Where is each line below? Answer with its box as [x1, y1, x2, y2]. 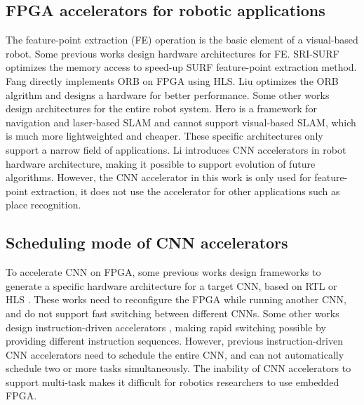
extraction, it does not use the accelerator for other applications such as [31, 183, 340, 198]
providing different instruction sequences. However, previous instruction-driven [6, 333, 343, 348]
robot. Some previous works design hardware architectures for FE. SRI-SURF [6, 46, 339, 60]
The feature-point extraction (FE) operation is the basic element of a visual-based [6, 32, 358, 47]
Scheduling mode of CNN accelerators [6, 232, 288, 253]
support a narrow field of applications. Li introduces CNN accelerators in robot [6, 142, 346, 157]
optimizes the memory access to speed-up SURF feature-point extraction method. [6, 60, 357, 74]
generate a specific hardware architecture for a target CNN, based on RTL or [6, 278, 337, 293]
